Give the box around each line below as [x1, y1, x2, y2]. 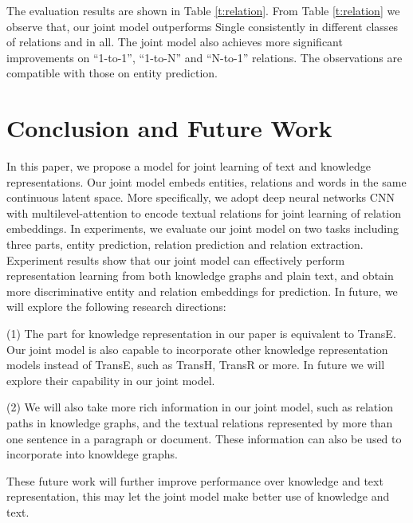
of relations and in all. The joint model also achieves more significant [6, 33, 343, 50]
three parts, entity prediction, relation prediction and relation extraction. [6, 236, 364, 253]
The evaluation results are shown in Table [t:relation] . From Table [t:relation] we [6, 2, 400, 18]
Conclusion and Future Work [6, 112, 332, 144]
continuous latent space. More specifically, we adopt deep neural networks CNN [6, 189, 395, 206]
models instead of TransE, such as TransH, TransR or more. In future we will [6, 356, 385, 373]
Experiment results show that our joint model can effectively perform [6, 251, 345, 268]
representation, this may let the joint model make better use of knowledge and [6, 488, 390, 505]
